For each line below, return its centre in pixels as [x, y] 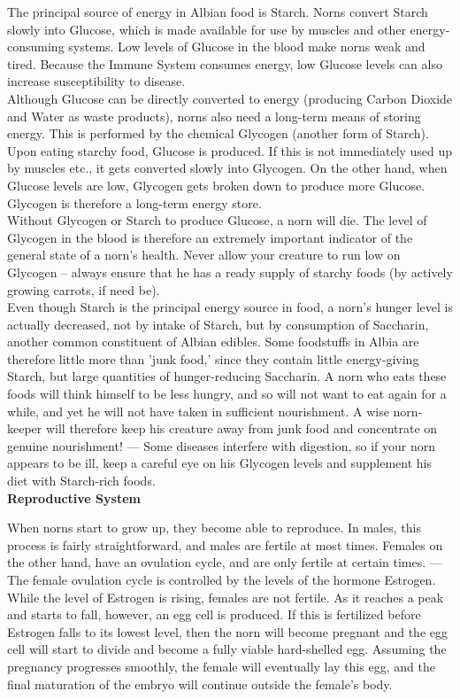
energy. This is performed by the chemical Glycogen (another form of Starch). [218, 133]
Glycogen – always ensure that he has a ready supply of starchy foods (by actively [230, 272]
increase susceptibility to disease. [96, 81]
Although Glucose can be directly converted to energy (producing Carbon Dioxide [230, 98]
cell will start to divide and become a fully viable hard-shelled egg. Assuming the [227, 649]
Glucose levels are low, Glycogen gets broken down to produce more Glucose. [216, 185]
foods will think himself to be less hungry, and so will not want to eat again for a [227, 394]
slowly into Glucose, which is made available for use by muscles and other [207, 29]
